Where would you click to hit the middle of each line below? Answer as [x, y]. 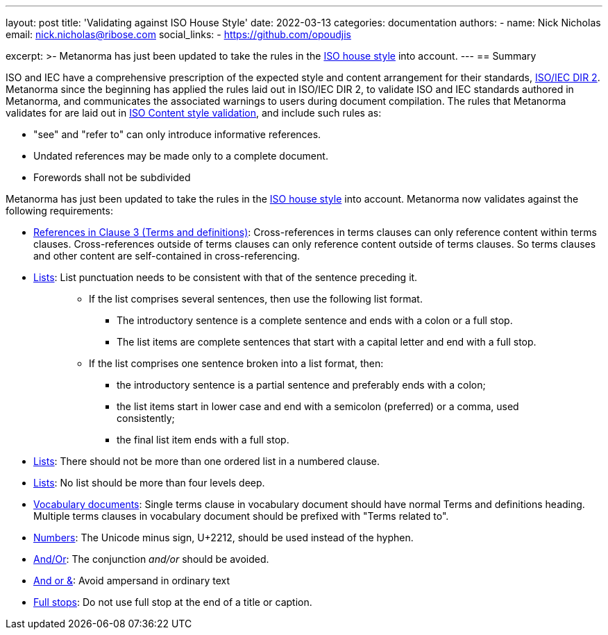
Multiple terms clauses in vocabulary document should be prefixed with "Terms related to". [241, 516]
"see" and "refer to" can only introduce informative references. [177, 134]
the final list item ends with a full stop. [203, 440]
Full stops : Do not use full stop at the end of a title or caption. [173, 602]
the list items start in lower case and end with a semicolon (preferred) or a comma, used [318, 406]
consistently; [146, 418]
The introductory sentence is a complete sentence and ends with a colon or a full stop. [315, 320]
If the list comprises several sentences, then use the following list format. [256, 299]
